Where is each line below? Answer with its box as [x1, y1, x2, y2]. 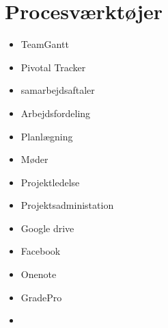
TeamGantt [20, 37, 69, 51]
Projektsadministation [20, 198, 114, 212]
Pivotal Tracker [20, 60, 86, 74]
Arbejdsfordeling [20, 105, 91, 120]
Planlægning [20, 129, 73, 143]
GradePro [20, 290, 62, 304]
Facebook [20, 244, 61, 258]
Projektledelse [20, 175, 80, 189]
